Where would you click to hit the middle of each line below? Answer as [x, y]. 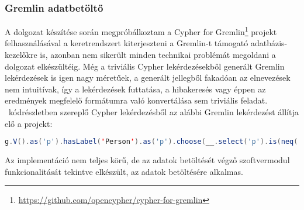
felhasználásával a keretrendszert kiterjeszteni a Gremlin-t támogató [127, 43]
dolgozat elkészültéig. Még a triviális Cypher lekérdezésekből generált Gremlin [145, 66]
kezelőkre [21, 55]
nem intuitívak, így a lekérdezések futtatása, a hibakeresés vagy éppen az [135, 89]
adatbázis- [269, 43]
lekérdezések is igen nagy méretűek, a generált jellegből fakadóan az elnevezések [148, 78]
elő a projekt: [29, 123]
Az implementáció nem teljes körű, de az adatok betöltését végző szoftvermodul [147, 160]
